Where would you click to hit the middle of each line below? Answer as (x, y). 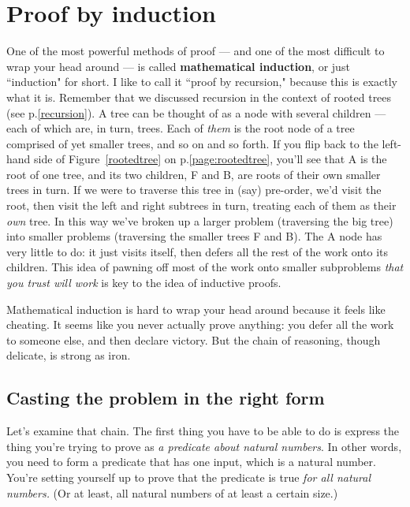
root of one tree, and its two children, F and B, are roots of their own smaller (194, 174)
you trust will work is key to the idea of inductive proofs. (144, 283)
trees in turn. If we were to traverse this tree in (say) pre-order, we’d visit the (194, 190)
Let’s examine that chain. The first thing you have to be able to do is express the (203, 431)
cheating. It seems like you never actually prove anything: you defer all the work (200, 324)
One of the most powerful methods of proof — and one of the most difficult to (196, 51)
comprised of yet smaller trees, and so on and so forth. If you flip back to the (192, 143)
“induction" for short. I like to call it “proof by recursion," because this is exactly (202, 82)
